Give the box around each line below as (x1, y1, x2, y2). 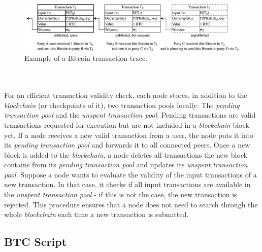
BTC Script (4, 234, 67, 249)
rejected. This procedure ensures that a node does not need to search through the (4, 199, 258, 209)
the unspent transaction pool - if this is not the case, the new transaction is (4, 189, 237, 200)
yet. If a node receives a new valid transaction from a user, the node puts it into (4, 129, 253, 140)
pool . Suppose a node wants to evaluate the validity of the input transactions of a (4, 169, 257, 179)
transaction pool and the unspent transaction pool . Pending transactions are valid (4, 110, 256, 120)
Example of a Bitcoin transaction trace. (24, 53, 148, 63)
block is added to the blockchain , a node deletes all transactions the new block (4, 149, 248, 160)
